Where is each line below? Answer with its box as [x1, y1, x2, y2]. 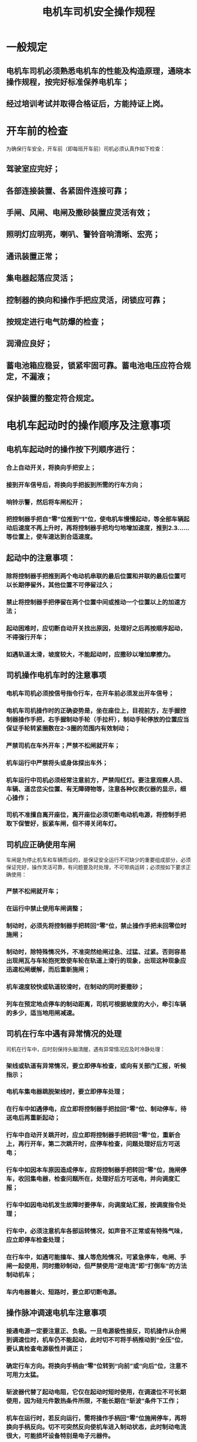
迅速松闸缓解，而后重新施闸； [6, 965, 91, 974]
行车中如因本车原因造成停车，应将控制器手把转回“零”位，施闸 [6, 1166, 181, 1174]
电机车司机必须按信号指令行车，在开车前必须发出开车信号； [6, 689, 175, 697]
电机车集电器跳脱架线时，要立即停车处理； [6, 1088, 127, 1096]
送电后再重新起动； [6, 1114, 60, 1122]
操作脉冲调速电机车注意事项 [6, 1308, 107, 1318]
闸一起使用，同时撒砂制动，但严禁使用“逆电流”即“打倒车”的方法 [6, 1262, 188, 1270]
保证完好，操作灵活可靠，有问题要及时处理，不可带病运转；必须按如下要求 [6, 864, 186, 871]
